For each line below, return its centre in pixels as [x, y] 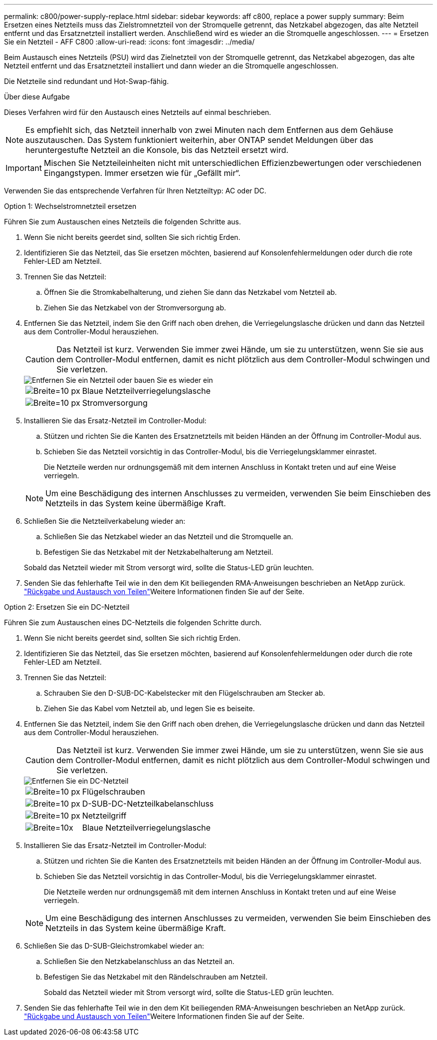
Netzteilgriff [104, 816]
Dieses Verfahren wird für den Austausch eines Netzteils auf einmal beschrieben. [138, 112]
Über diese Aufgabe [37, 97]
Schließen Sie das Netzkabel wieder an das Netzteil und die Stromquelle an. [169, 536]
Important [24, 168]
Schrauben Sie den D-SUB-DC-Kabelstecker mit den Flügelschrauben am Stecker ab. [185, 693]
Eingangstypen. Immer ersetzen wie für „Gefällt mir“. [142, 173]
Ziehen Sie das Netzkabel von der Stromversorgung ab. [135, 308]
